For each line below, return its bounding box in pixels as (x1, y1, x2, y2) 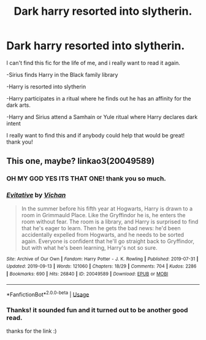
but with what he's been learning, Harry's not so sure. (21, 244, 158, 251)
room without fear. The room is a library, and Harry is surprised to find (21, 218, 199, 225)
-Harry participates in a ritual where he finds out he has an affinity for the (6, 95, 191, 102)
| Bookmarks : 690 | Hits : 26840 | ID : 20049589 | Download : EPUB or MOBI (6, 271, 169, 277)
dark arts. (6, 101, 31, 109)
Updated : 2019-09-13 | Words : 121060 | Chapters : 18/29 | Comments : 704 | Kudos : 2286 (6, 263, 197, 269)
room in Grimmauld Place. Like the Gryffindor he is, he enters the (21, 211, 186, 218)
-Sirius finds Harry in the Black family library (6, 71, 118, 78)
